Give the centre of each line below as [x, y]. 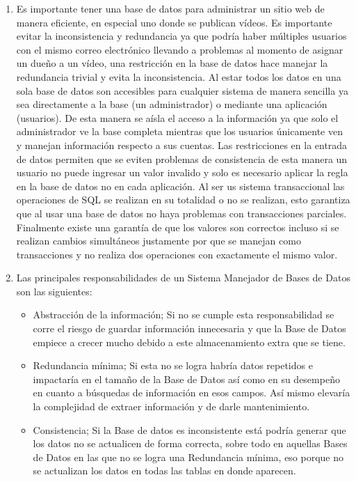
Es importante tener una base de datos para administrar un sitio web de [170, 8]
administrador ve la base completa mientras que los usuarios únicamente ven [179, 131]
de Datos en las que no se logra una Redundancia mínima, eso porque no [188, 457]
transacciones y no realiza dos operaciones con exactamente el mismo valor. [177, 254]
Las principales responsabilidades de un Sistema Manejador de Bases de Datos [183, 278]
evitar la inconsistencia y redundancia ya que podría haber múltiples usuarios [181, 36]
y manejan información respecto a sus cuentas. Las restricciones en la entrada [182, 145]
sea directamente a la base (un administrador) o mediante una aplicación [172, 104]
